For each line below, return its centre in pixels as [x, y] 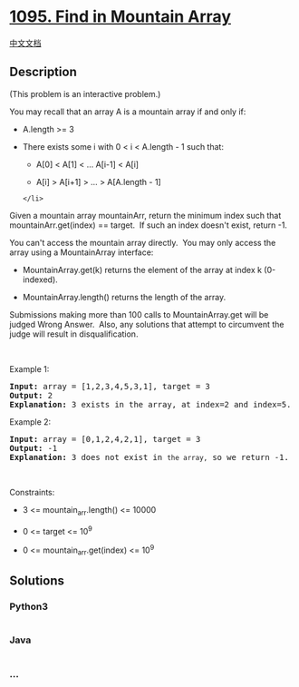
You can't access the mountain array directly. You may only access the [143, 242]
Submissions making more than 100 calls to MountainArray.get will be [139, 314]
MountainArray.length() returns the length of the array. [124, 297]
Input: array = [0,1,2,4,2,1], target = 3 [105, 439]
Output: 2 [31, 395]
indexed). [40, 280]
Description [43, 72]
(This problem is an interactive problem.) [85, 93]
